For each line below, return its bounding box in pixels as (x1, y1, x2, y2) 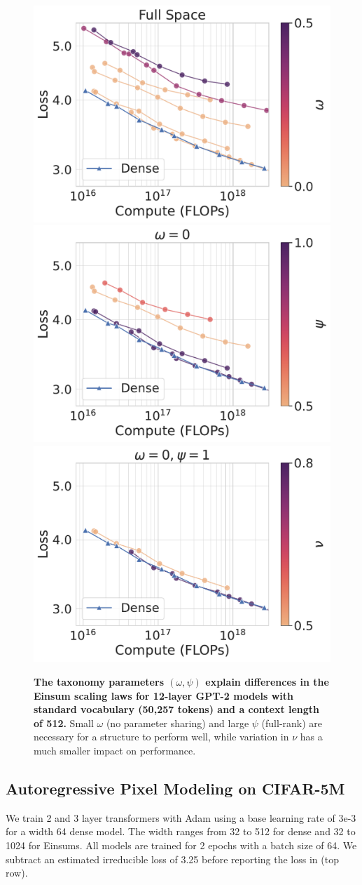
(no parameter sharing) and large (106, 715, 249, 730)
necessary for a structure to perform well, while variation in (34, 729, 289, 744)
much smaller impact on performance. (34, 743, 196, 757)
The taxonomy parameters (34, 674, 164, 689)
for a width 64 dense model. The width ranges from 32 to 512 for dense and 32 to (6, 824, 356, 839)
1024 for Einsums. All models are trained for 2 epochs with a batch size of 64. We (6, 837, 357, 852)
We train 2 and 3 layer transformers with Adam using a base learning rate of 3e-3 (6, 810, 356, 825)
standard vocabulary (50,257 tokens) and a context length (34, 702, 320, 717)
